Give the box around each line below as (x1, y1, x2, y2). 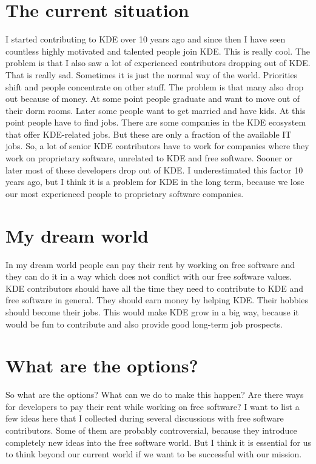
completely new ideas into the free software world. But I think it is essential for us (5, 435, 311, 448)
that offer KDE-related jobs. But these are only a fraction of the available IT (5, 127, 292, 140)
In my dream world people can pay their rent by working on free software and (5, 258, 295, 271)
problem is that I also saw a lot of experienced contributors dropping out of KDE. (5, 56, 311, 69)
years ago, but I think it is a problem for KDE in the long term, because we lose (5, 175, 304, 188)
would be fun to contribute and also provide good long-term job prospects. (5, 317, 283, 330)
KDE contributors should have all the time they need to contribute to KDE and (5, 281, 304, 294)
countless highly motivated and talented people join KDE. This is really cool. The (5, 44, 311, 57)
